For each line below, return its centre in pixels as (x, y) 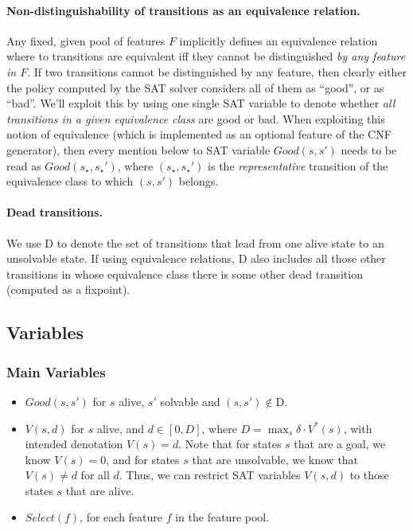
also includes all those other (318, 258)
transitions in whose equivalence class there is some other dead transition (185, 273)
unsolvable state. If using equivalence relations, (121, 258)
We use (24, 242)
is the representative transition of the (298, 165)
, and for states (143, 459)
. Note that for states (230, 444)
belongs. (199, 181)
